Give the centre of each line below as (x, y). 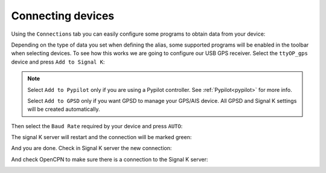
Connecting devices (63, 16)
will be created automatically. (64, 109)
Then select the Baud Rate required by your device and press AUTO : (97, 126)
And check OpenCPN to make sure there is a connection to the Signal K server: (110, 159)
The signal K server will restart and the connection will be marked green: (101, 137)
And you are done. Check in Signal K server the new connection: (91, 148)
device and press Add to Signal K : (58, 62)
